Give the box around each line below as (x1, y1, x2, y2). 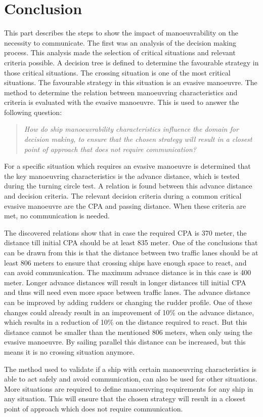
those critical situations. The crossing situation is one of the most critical (4, 67, 231, 78)
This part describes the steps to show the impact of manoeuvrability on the (4, 27, 238, 38)
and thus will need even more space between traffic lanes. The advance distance (4, 287, 250, 297)
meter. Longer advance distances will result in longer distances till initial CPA (4, 277, 246, 287)
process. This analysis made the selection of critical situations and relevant (4, 47, 236, 58)
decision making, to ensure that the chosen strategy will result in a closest (24, 134, 252, 144)
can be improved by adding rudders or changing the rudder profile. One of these (4, 296, 252, 307)
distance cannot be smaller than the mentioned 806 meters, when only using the (4, 326, 252, 337)
